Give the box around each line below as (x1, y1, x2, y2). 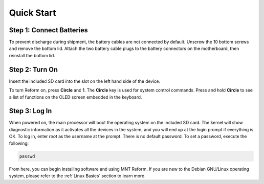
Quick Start (9, 7, 56, 18)
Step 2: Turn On (9, 65, 58, 73)
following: (9, 140, 29, 146)
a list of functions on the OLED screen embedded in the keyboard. (9, 94, 142, 100)
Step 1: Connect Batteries (9, 26, 88, 34)
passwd (19, 153, 35, 159)
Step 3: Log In (9, 107, 52, 115)
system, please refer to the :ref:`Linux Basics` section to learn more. (9, 173, 146, 179)
